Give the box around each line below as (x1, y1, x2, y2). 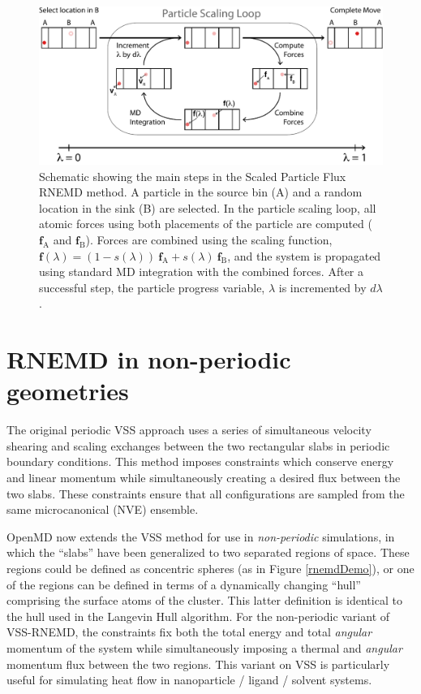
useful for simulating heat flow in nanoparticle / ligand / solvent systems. (6, 671, 372, 688)
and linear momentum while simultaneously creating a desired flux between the (6, 469, 401, 486)
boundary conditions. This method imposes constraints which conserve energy (6, 453, 394, 470)
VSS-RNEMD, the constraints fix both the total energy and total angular (6, 623, 372, 640)
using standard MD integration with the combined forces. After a (39, 263, 363, 280)
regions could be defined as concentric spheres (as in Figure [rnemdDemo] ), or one (6, 560, 415, 577)
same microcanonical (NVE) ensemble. (6, 501, 199, 518)
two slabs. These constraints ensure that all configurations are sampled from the (6, 485, 405, 502)
